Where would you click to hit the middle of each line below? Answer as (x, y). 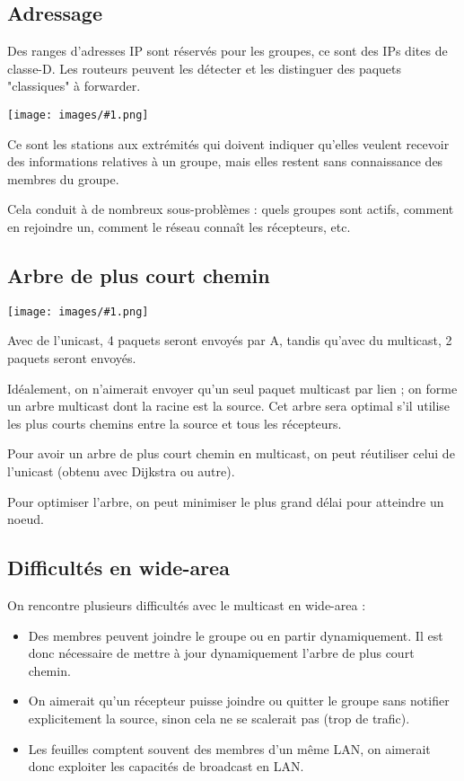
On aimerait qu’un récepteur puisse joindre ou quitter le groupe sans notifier (239, 701)
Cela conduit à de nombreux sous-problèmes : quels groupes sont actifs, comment (231, 209)
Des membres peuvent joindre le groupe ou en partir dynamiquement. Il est (236, 635)
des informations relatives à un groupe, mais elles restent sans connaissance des (225, 161)
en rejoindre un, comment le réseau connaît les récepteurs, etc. (179, 227)
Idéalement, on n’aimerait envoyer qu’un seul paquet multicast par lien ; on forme (232, 388)
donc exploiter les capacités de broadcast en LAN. (166, 766)
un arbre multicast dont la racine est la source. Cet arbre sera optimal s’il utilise (229, 406)
